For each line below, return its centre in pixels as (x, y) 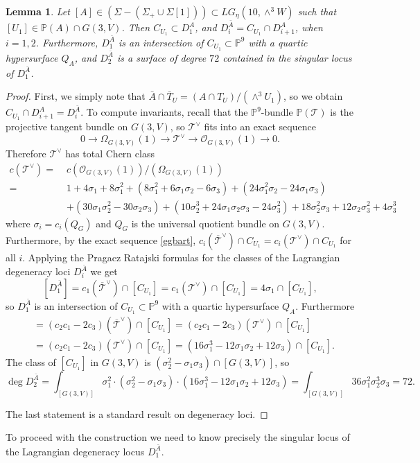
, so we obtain (313, 96)
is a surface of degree (161, 57)
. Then (136, 27)
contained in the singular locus (287, 57)
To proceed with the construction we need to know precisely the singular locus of (178, 437)
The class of (31, 361)
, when (309, 27)
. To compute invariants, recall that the (164, 112)
